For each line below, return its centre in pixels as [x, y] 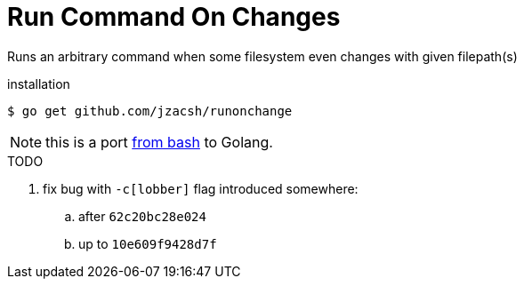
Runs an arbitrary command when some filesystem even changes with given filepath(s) [262, 56]
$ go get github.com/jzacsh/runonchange [150, 111]
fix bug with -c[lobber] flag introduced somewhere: [201, 188]
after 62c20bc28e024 [142, 216]
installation [39, 83]
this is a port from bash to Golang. [159, 142]
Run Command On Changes [174, 17]
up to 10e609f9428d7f [148, 243]
